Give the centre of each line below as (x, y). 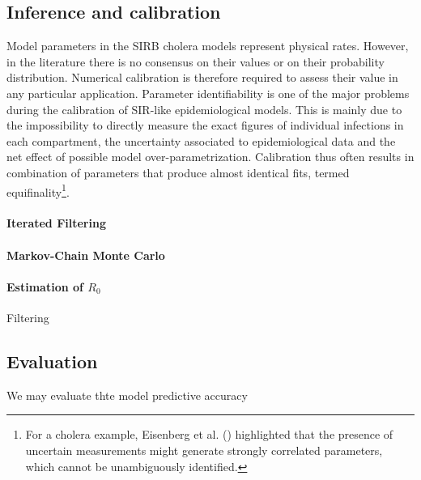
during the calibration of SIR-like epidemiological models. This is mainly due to (204, 109)
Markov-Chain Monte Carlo (86, 255)
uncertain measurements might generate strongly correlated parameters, (204, 450)
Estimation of (45, 286)
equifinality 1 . (38, 190)
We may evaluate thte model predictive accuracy (127, 395)
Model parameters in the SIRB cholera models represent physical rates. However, (208, 46)
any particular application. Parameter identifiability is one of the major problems (208, 93)
